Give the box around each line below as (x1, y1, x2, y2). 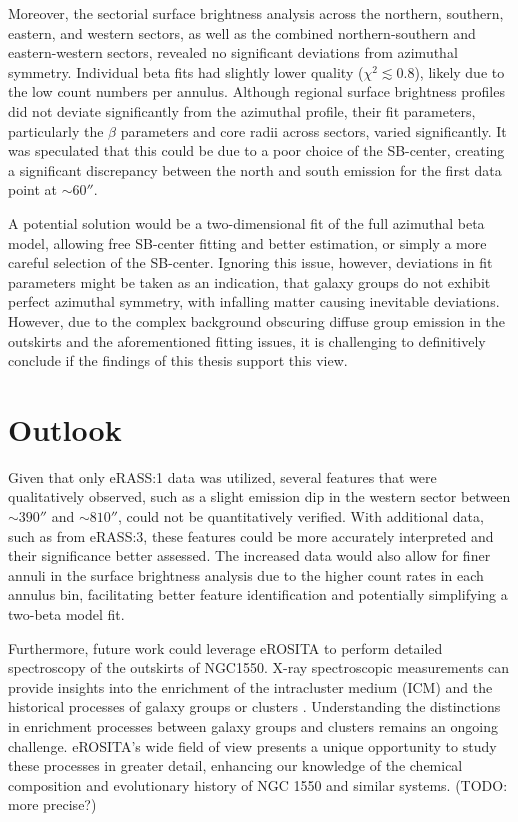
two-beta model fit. (8, 603, 125, 624)
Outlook (8, 408, 122, 449)
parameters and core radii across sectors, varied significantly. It (120, 120, 507, 141)
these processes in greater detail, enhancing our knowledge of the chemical (8, 755, 463, 776)
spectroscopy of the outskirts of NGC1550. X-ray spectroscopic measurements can (8, 657, 509, 678)
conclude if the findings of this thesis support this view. (8, 350, 348, 371)
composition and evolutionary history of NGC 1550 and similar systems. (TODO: (8, 774, 508, 795)
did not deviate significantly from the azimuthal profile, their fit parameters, (8, 100, 476, 121)
